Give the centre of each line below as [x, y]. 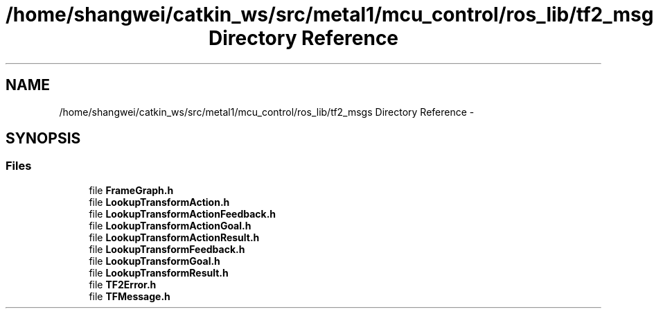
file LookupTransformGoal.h [154, 261]
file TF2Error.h [123, 284]
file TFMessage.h [130, 296]
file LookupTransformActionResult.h [174, 237]
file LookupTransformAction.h [159, 202]
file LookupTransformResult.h [159, 272]
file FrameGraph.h [131, 190]
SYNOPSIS [43, 139]
